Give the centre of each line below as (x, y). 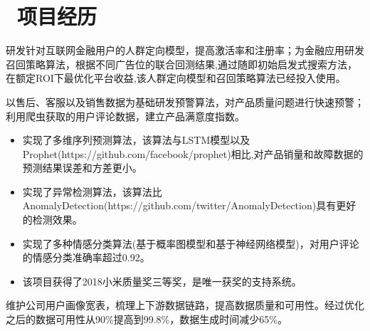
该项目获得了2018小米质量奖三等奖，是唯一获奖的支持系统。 (162, 281)
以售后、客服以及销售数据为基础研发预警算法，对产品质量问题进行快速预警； (185, 101)
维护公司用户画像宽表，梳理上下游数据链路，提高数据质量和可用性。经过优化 (185, 305)
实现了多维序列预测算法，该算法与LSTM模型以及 (136, 140)
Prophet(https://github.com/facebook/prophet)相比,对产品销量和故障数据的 (193, 153)
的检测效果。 (52, 220)
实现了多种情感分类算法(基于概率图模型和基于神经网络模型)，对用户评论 (191, 243)
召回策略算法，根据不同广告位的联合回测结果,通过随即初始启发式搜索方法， (181, 64)
